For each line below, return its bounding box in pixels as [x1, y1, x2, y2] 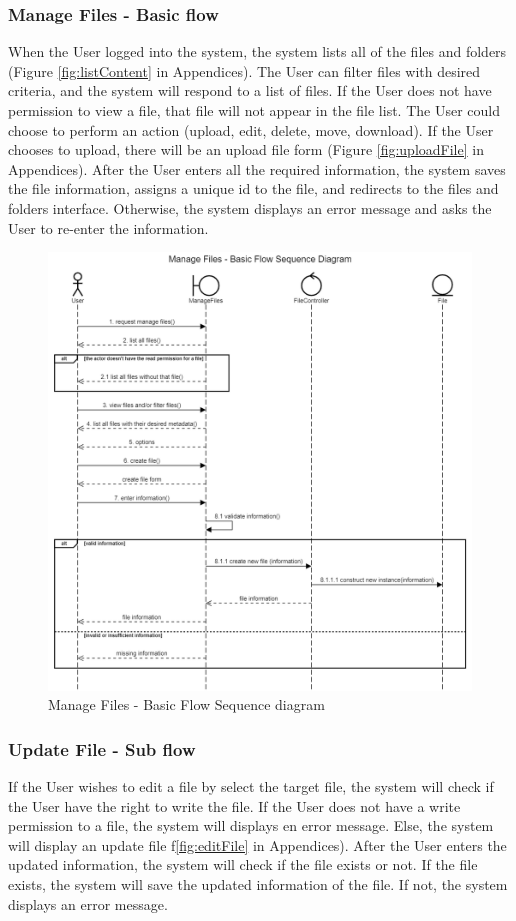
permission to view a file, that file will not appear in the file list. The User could [8, 100, 500, 120]
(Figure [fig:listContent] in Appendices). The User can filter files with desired [8, 60, 481, 81]
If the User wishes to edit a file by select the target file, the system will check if [8, 776, 494, 797]
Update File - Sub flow [8, 736, 196, 761]
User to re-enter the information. [8, 217, 209, 238]
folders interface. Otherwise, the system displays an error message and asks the [8, 197, 492, 218]
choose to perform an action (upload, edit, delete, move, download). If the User [8, 119, 494, 140]
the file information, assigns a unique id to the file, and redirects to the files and [8, 178, 499, 199]
